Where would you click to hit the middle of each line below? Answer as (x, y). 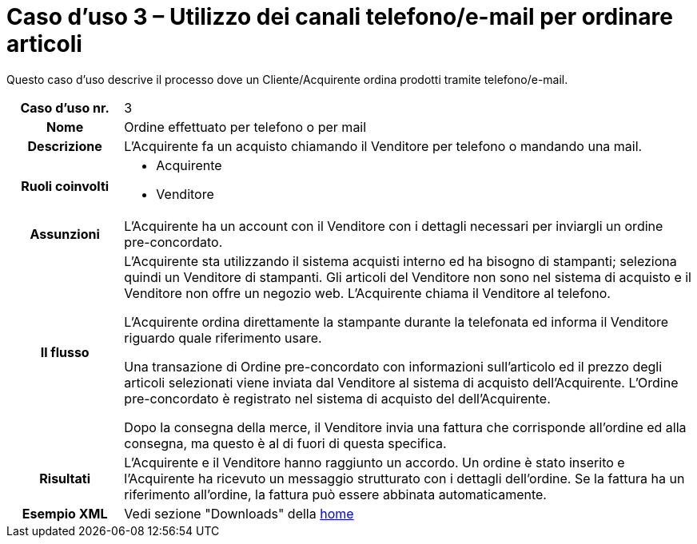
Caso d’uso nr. (65, 107)
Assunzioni (65, 234)
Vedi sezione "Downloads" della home (239, 513)
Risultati (65, 478)
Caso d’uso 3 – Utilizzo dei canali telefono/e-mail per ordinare (340, 17)
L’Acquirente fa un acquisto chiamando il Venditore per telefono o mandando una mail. (383, 146)
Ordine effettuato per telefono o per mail (245, 127)
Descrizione (65, 146)
